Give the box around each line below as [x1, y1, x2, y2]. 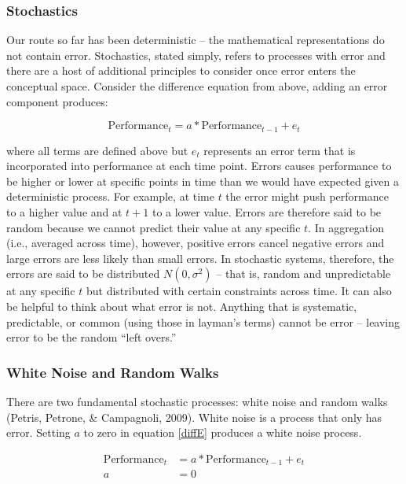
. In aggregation [308, 219, 384, 235]
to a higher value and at [6, 204, 123, 220]
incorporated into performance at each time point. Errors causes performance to [6, 157, 392, 174]
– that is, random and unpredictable [216, 265, 391, 282]
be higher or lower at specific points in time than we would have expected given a [6, 172, 399, 189]
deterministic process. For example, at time [6, 188, 214, 205]
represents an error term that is [203, 142, 356, 158]
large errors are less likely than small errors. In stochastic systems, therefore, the [6, 249, 394, 266]
